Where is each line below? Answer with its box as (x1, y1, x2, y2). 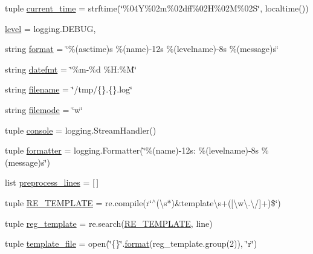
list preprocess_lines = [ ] (5, 176, 99, 189)
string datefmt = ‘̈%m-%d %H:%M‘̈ (5, 62, 137, 75)
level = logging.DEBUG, (5, 22, 96, 34)
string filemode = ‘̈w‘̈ (5, 103, 83, 116)
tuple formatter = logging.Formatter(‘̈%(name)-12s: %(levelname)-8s (5, 144, 259, 157)
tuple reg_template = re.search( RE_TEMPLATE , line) (5, 217, 213, 229)
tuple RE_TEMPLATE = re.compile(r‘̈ (5, 196, 152, 209)
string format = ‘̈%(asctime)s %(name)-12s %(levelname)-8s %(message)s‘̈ (5, 42, 279, 55)
